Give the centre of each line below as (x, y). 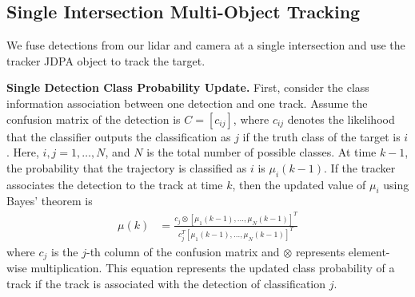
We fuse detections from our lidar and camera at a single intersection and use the (206, 45)
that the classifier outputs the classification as (119, 136)
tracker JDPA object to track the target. (106, 60)
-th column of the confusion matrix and (183, 251)
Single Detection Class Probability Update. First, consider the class (188, 87)
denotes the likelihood (341, 119)
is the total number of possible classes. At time (261, 152)
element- (369, 251)
